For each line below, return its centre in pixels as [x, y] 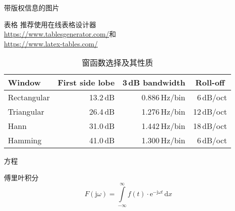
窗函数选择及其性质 [117, 63]
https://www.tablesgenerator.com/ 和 [60, 34]
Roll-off [210, 83]
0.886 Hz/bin [163, 97]
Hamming [25, 140]
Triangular [26, 112]
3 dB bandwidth [154, 83]
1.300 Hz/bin [163, 140]
